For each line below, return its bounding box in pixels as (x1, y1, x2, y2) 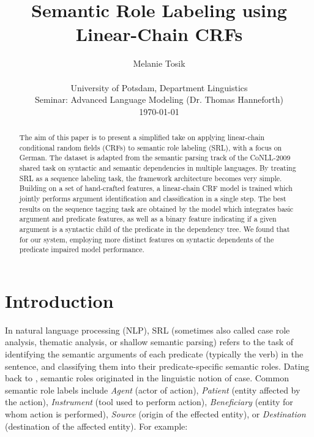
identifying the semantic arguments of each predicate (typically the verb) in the (5, 348, 304, 360)
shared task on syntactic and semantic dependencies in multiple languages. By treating (19, 163, 296, 173)
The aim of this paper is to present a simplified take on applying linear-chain (19, 132, 265, 143)
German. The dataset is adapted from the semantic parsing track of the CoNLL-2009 (19, 152, 291, 163)
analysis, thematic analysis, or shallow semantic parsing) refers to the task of (5, 335, 293, 348)
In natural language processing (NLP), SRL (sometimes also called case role (5, 323, 290, 336)
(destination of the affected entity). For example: (5, 419, 188, 432)
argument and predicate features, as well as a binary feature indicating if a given (19, 214, 277, 224)
